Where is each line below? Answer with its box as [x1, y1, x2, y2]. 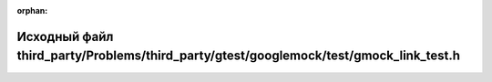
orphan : [16, 5, 48, 15]
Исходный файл [16, 28, 114, 45]
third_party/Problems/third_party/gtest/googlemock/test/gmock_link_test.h [16, 48, 460, 64]
